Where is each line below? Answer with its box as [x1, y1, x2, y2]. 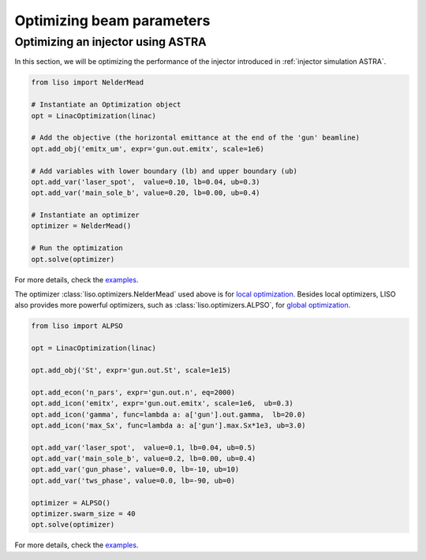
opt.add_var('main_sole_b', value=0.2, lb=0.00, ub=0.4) [31, 454, 256, 463]
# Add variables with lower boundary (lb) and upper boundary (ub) [31, 166, 298, 175]
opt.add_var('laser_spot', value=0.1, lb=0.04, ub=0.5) [31, 442, 256, 452]
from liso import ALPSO [31, 322, 124, 330]
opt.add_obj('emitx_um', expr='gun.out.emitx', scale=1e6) [31, 144, 264, 153]
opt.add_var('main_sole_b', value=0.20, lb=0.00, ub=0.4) [31, 189, 260, 197]
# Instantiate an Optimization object [31, 100, 181, 110]
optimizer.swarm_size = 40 [31, 510, 136, 518]
